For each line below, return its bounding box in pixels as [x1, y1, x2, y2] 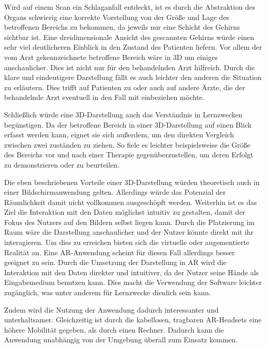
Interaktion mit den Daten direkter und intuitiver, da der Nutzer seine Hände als [4, 267, 259, 277]
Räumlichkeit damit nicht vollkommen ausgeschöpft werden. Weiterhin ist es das [4, 196, 257, 207]
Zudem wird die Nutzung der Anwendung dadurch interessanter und [4, 304, 219, 315]
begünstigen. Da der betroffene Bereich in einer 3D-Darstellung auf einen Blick [4, 119, 252, 130]
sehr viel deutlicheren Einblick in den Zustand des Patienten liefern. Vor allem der [4, 42, 262, 52]
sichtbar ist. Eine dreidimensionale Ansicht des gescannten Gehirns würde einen [4, 31, 254, 42]
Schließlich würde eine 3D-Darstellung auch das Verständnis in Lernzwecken [4, 109, 242, 119]
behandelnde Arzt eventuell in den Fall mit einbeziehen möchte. [4, 92, 204, 103]
